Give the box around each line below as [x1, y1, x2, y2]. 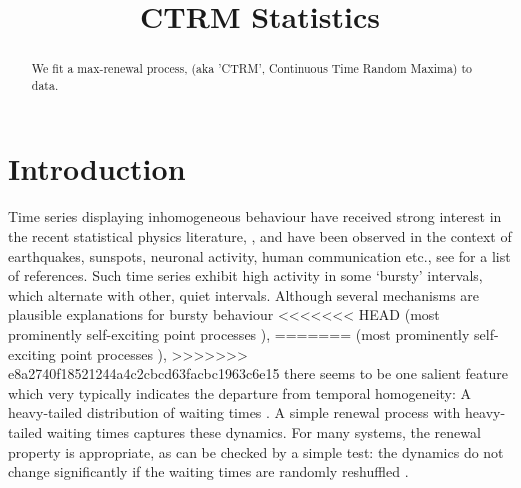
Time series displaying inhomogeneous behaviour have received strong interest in [8, 206, 502, 227]
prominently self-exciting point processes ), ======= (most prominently [8, 323, 470, 344]
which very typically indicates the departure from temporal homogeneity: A [8, 382, 472, 403]
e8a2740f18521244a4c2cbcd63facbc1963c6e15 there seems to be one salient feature [8, 363, 508, 384]
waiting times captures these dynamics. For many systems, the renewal [46, 421, 481, 442]
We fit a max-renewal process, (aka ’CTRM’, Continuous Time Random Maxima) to [31, 60, 472, 77]
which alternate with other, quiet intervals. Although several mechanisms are [8, 284, 480, 305]
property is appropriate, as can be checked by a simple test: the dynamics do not [8, 441, 504, 462]
